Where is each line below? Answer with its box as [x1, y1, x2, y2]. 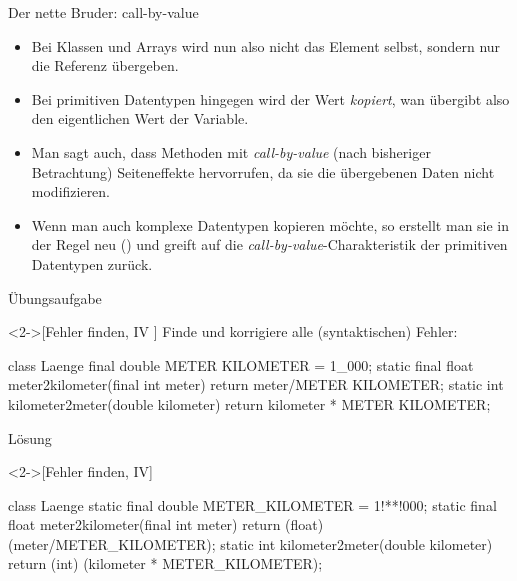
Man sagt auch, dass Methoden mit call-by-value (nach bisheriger [31, 141, 431, 162]
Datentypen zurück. [31, 253, 153, 274]
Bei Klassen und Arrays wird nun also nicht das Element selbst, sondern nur [31, 35, 501, 56]
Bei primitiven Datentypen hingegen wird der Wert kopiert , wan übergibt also [31, 88, 510, 109]
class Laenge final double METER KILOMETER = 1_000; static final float [8, 354, 474, 375]
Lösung [8, 427, 52, 448]
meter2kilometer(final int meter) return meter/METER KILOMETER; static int [8, 374, 504, 395]
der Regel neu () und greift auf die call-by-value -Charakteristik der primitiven [31, 234, 508, 255]
